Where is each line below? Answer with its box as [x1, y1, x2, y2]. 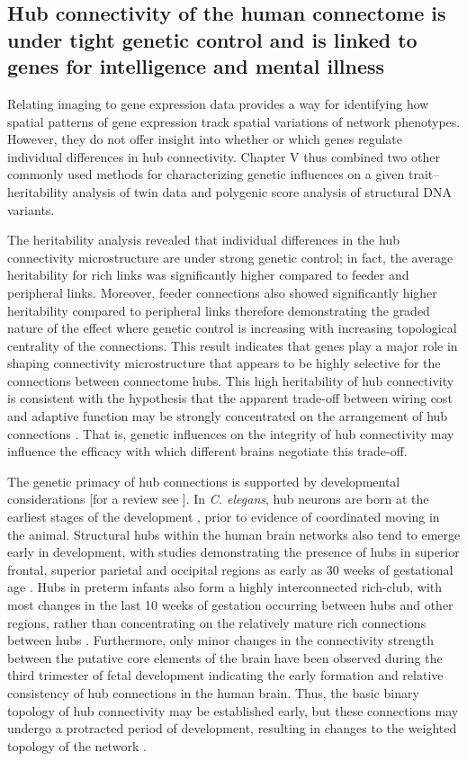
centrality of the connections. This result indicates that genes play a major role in [7, 336, 458, 354]
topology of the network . [7, 736, 147, 755]
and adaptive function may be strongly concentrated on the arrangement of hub [7, 407, 448, 425]
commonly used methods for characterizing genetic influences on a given [7, 165, 405, 184]
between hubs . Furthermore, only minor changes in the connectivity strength [7, 631, 434, 649]
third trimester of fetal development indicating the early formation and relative [7, 666, 444, 685]
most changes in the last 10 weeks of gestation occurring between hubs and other [7, 595, 454, 614]
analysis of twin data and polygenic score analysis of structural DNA [72, 182, 452, 201]
